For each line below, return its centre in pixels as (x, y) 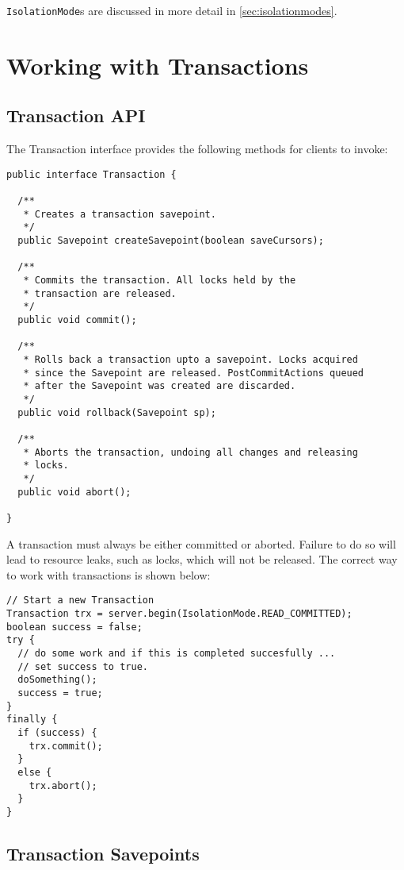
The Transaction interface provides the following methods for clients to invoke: (197, 149)
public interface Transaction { (91, 174)
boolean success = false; (74, 627)
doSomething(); (57, 680)
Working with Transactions (158, 65)
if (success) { (57, 732)
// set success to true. (83, 666)
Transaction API (76, 115)
